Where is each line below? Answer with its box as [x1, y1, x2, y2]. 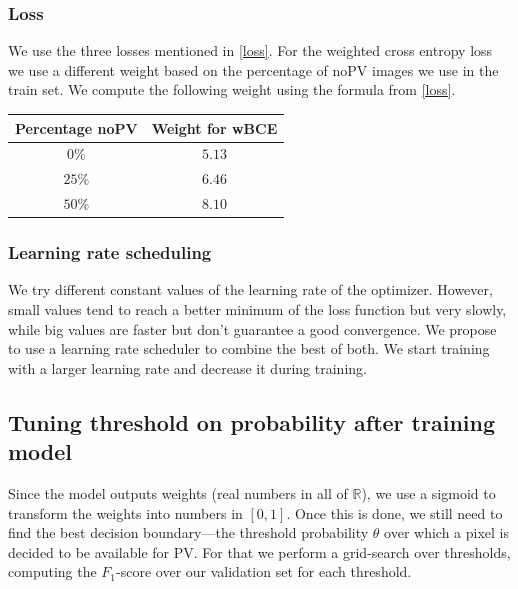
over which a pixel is [384, 522, 509, 543]
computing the [8, 561, 97, 582]
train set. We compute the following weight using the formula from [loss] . [8, 79, 456, 100]
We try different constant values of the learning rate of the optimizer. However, [8, 279, 493, 300]
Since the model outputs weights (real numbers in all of [8, 482, 348, 503]
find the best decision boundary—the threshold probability [8, 522, 369, 543]
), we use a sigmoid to [361, 482, 496, 503]
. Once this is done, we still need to [286, 502, 503, 523]
